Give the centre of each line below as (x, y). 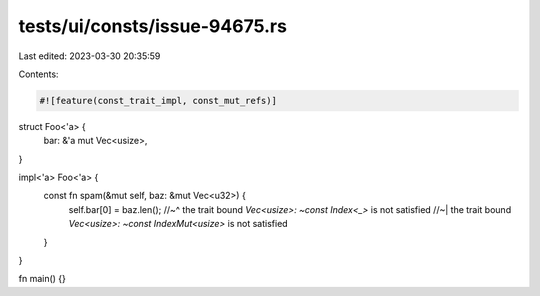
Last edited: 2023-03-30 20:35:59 (89, 56)
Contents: (38, 74)
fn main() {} (42, 279)
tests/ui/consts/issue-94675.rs (152, 26)
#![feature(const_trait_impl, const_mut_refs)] (158, 100)
